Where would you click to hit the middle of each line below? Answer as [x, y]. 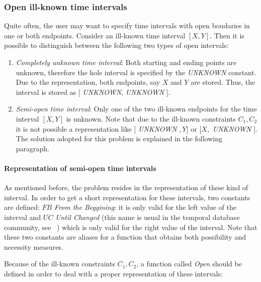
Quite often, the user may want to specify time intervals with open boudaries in [127, 25]
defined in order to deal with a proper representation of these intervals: [113, 273]
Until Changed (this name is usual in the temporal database [148, 217]
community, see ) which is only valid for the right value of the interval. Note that [131, 227]
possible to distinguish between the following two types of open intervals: [116, 45]
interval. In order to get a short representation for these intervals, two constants [127, 197]
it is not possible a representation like [74, 128]
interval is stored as [46, 92]
